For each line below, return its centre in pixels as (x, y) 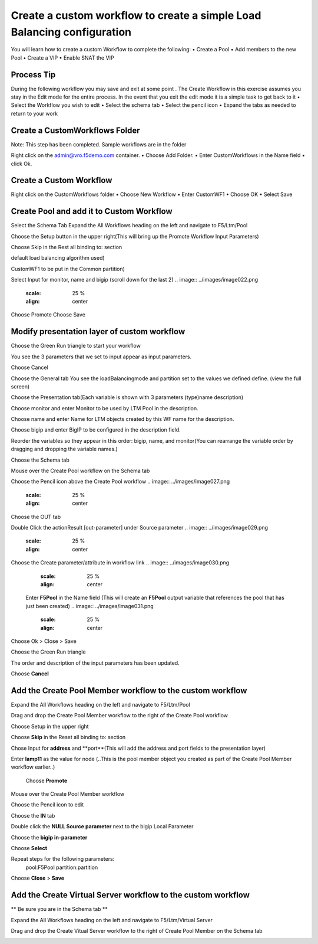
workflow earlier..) (33, 767)
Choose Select (29, 848)
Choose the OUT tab (36, 517)
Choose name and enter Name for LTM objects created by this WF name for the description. (122, 419)
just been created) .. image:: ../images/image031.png (90, 606)
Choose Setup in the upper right (50, 726)
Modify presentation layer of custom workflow (98, 331)
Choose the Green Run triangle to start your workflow (76, 346)
